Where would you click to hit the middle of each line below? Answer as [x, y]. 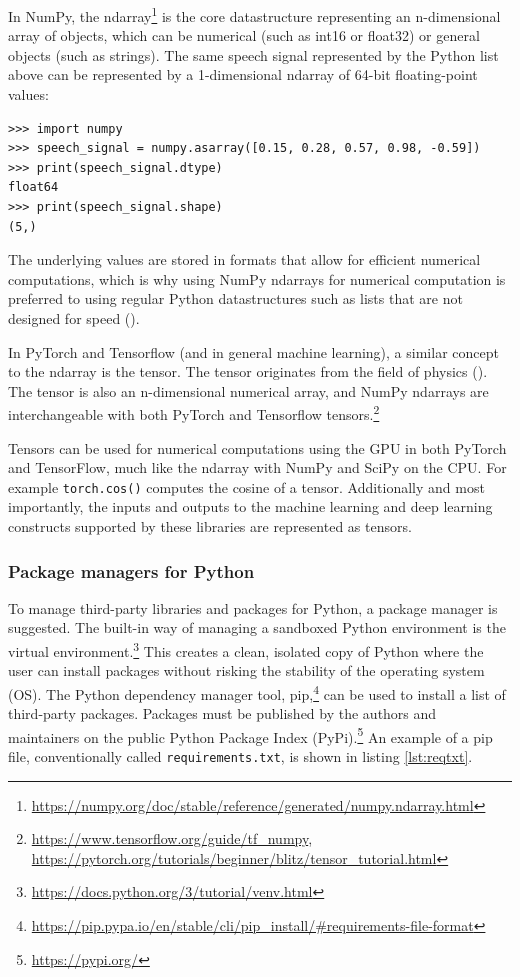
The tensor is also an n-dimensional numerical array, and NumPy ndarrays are [248, 390]
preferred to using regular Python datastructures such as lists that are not [235, 298]
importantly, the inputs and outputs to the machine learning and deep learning [250, 506]
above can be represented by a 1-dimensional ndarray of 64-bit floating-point [243, 74]
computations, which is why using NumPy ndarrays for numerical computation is [257, 278]
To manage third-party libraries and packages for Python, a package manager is [253, 607]
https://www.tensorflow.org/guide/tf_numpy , [172, 838]
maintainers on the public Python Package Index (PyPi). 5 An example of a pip [250, 735]
